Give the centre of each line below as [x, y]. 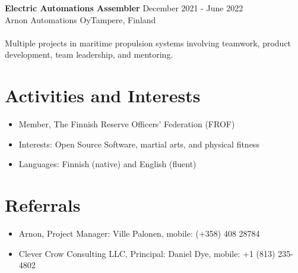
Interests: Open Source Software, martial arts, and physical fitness [139, 144]
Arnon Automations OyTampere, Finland [80, 19]
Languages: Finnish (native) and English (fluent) [107, 164]
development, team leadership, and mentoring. [89, 54]
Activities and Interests [103, 95]
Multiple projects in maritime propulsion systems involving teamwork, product [148, 43]
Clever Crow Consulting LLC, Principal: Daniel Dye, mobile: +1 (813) [147, 253]
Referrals [43, 205]
